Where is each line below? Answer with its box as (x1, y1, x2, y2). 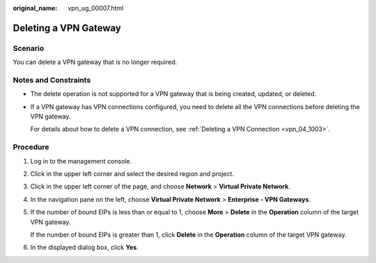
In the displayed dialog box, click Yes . (30, 244, 139, 252)
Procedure (13, 143, 49, 152)
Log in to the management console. (30, 157, 132, 165)
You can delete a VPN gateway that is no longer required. (13, 58, 178, 66)
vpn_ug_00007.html (68, 4, 124, 12)
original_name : (13, 4, 58, 12)
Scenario (13, 43, 45, 53)
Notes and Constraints (13, 75, 91, 85)
